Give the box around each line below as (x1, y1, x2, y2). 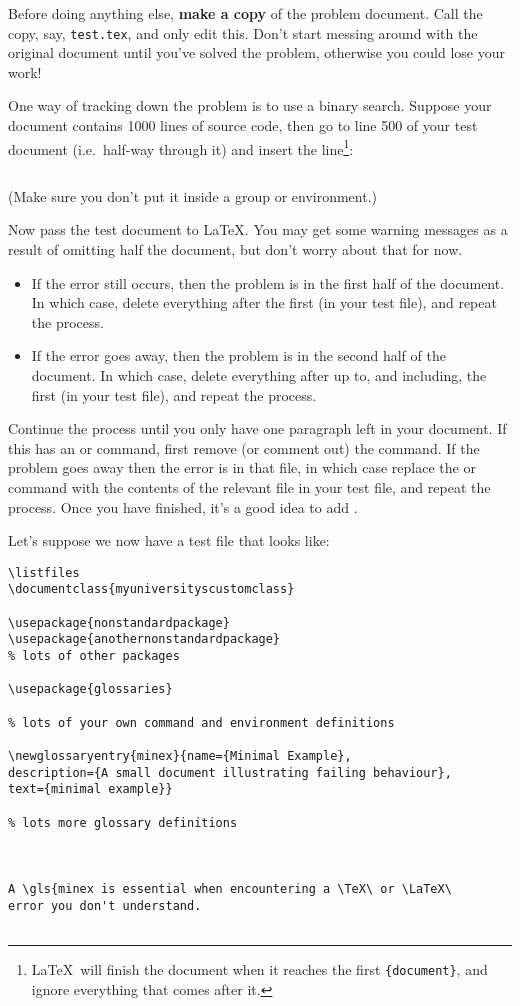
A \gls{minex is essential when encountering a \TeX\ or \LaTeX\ (8, 882, 452, 897)
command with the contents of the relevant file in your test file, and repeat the (8, 477, 491, 497)
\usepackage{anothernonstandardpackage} (8, 632, 281, 647)
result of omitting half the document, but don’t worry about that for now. (8, 239, 463, 260)
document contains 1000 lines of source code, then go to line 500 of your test (8, 115, 478, 136)
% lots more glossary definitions (8, 815, 238, 830)
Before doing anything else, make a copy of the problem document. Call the (8, 3, 483, 23)
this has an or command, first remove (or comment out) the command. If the (8, 437, 480, 458)
